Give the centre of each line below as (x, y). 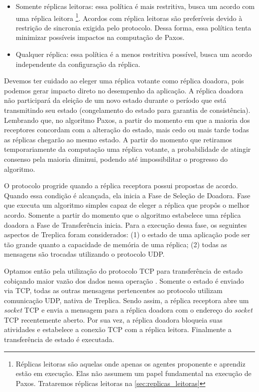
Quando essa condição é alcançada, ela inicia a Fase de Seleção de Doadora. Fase (127, 195)
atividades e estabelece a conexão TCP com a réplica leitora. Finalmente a (118, 329)
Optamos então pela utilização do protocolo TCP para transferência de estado (123, 270)
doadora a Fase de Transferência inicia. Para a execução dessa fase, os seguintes (126, 224)
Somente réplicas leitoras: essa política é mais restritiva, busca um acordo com (135, 6)
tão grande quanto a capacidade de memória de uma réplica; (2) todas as (116, 244)
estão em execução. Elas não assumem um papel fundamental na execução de (133, 373)
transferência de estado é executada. (59, 339)
